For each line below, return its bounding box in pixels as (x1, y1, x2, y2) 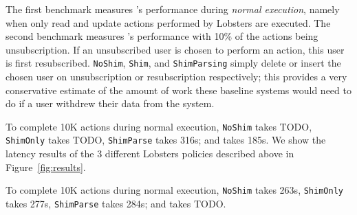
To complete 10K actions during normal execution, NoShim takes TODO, (6, 119, 312, 133)
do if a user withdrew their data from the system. (6, 96, 215, 111)
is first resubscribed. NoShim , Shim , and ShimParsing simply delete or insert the (6, 56, 341, 70)
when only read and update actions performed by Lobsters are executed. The (6, 15, 331, 30)
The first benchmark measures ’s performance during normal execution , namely (6, 2, 340, 16)
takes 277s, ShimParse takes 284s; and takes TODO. (6, 196, 226, 210)
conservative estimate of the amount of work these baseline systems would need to (6, 82, 351, 97)
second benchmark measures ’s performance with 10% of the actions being (6, 29, 318, 43)
